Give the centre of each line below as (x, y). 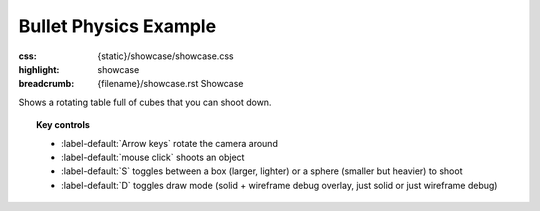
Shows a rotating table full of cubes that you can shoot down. (145, 102)
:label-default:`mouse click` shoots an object (153, 157)
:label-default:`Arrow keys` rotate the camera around (170, 143)
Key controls (63, 125)
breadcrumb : (46, 84)
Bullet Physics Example (117, 26)
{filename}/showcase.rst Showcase (170, 84)
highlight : (39, 69)
